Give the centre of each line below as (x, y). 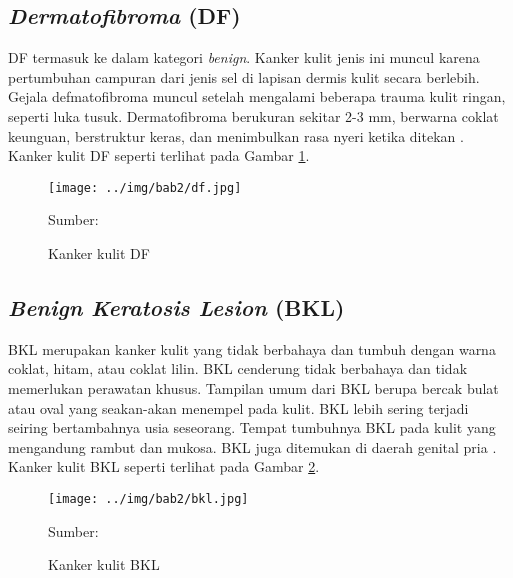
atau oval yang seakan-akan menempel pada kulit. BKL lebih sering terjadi (238, 407)
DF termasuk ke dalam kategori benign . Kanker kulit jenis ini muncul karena (244, 57)
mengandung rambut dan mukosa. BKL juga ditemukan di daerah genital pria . (252, 446)
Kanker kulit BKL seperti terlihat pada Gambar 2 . (164, 466)
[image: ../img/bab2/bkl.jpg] (148, 498)
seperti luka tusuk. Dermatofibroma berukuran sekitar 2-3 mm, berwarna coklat (253, 115)
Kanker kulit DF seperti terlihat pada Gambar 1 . (159, 155)
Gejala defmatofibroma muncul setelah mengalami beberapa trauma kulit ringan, (257, 96)
